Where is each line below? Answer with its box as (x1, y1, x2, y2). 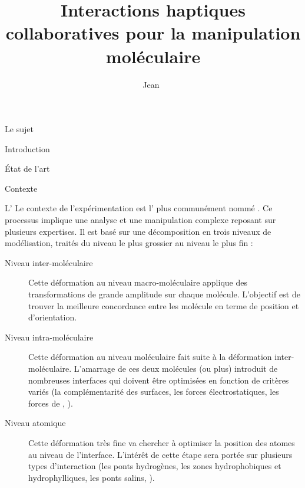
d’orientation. (28, 311, 77, 323)
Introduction (5, 142, 50, 155)
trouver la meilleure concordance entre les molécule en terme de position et (28, 299, 299, 312)
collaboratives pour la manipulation (5, 21, 301, 45)
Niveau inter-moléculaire (5, 256, 93, 268)
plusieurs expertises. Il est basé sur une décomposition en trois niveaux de (5, 225, 271, 237)
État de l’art (5, 162, 50, 175)
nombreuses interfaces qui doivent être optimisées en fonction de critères (28, 374, 289, 386)
